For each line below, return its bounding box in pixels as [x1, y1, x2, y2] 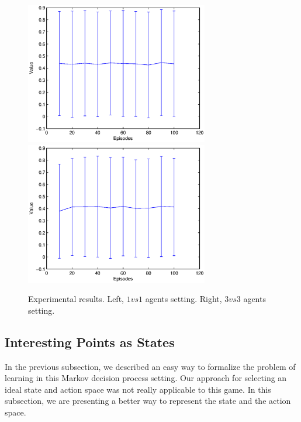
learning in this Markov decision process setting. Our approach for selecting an [5, 372, 287, 384]
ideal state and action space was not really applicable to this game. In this [5, 383, 271, 395]
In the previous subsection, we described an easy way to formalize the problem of [5, 360, 296, 372]
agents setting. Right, [145, 293, 222, 305]
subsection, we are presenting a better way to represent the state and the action [5, 394, 291, 407]
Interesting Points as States [5, 332, 175, 351]
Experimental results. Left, [28, 293, 124, 305]
